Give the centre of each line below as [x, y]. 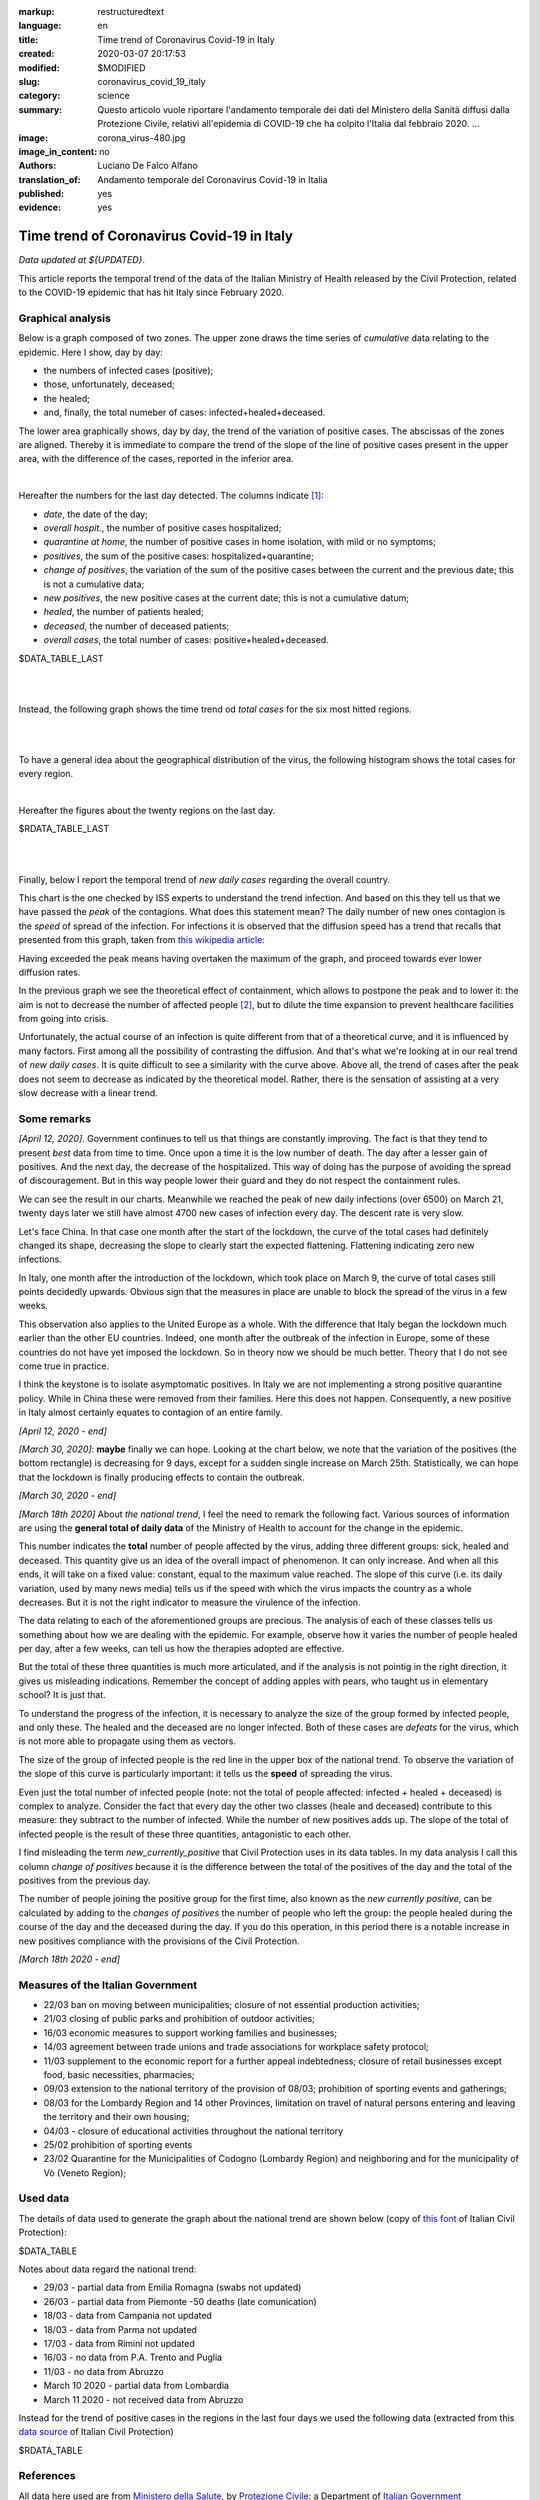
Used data [44, 2198]
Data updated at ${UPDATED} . [81, 260]
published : [41, 194]
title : [28, 39]
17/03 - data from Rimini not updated [119, 2343]
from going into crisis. [63, 1019]
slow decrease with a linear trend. [88, 1093]
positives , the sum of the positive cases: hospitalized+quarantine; [178, 556]
